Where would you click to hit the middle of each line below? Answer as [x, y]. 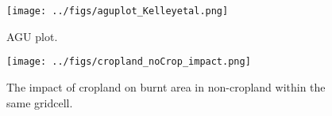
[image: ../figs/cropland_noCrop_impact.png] [129, 62]
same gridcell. [40, 102]
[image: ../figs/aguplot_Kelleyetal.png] [118, 11]
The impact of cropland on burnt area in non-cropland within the [166, 86]
